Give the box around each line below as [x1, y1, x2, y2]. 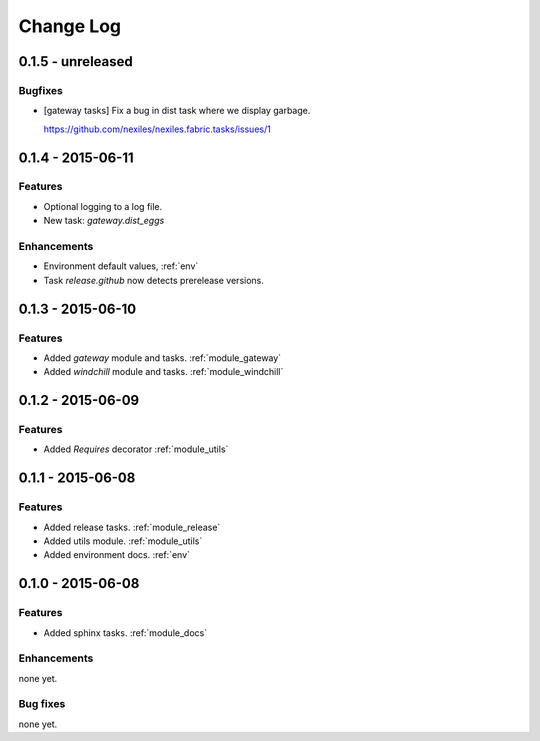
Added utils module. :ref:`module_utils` [43, 535, 203, 547]
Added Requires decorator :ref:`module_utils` [43, 443, 229, 455]
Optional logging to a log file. [43, 200, 163, 212]
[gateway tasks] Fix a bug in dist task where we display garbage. [43, 105, 311, 117]
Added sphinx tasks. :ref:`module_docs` [43, 626, 208, 639]
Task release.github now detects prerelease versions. [43, 274, 264, 286]
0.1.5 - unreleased [18, 53, 134, 70]
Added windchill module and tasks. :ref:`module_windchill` [43, 366, 284, 378]
